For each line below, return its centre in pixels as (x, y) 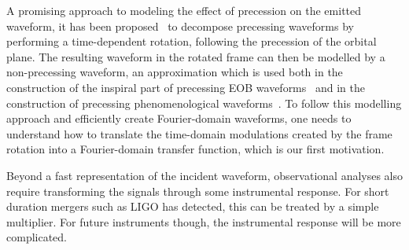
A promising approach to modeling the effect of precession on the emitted (184, 10)
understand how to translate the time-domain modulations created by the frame (199, 133)
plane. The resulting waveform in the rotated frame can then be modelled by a (196, 56)
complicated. (37, 237)
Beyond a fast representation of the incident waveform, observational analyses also (205, 175)
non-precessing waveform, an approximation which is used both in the (175, 72)
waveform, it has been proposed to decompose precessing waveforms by (180, 26)
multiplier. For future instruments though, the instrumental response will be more (204, 221)
